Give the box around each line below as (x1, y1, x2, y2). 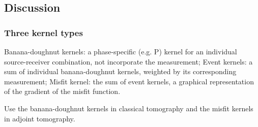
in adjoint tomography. (4, 113, 75, 123)
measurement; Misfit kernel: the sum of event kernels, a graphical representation (4, 76, 254, 86)
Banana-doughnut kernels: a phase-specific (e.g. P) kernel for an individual (4, 46, 237, 56)
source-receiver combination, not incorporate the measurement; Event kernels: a (4, 56, 253, 67)
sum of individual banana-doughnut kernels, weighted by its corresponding (4, 66, 237, 77)
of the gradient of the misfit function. (4, 86, 121, 97)
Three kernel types (4, 26, 83, 39)
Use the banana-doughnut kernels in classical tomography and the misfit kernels (4, 103, 253, 113)
